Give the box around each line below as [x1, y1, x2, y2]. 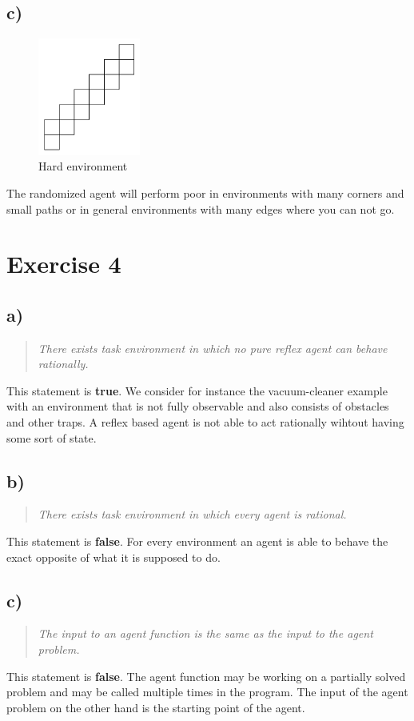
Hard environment [38, 158, 128, 174]
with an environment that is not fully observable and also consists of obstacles [6, 398, 389, 415]
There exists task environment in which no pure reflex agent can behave [38, 339, 388, 356]
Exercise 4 [6, 247, 121, 280]
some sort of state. [6, 429, 97, 446]
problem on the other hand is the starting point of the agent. [6, 699, 305, 715]
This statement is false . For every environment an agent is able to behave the [6, 533, 388, 550]
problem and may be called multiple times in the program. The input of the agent [6, 683, 408, 700]
